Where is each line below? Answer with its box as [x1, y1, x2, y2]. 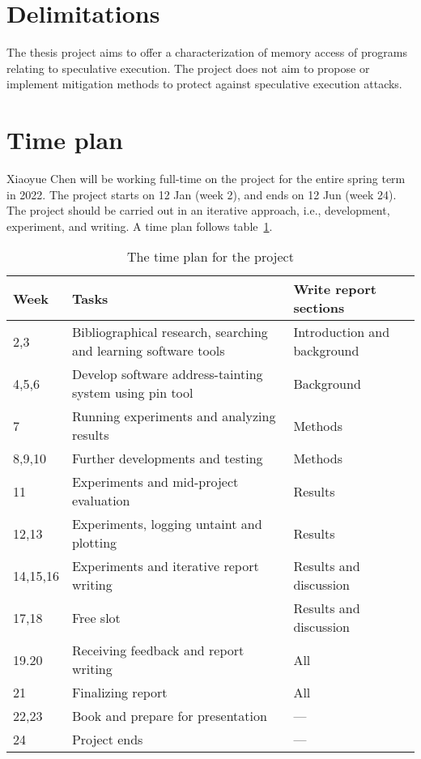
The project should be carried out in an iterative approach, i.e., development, [6, 202, 390, 219]
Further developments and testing [71, 449, 263, 468]
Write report [293, 279, 376, 299]
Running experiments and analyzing [71, 407, 276, 426]
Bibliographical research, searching [71, 322, 268, 342]
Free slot [71, 608, 121, 627]
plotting [71, 533, 117, 552]
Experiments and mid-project [71, 472, 239, 492]
